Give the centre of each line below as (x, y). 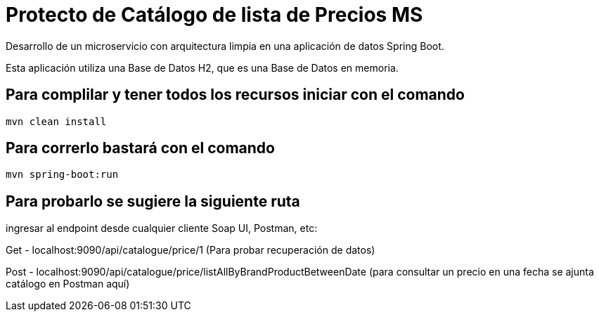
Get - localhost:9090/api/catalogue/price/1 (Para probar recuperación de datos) (191, 250)
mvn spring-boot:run (62, 175)
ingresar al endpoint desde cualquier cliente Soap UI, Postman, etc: (162, 228)
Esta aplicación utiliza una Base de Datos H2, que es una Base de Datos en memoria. (202, 67)
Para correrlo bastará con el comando (140, 148)
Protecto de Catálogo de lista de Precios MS (214, 15)
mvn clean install (56, 121)
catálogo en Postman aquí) (68, 284)
